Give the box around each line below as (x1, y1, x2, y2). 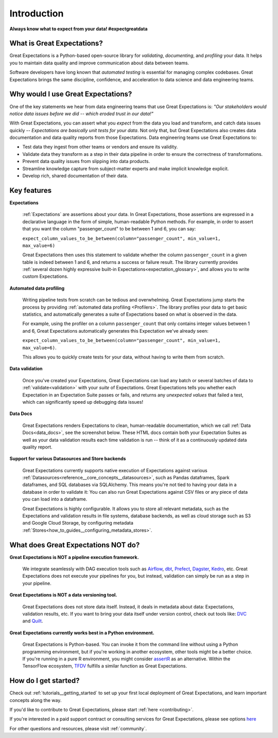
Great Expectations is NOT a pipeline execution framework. (9, 554, 139, 560)
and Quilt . (22, 618, 43, 624)
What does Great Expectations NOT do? (9, 541, 140, 549)
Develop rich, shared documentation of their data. (22, 173, 128, 179)
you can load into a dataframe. (22, 496, 88, 502)
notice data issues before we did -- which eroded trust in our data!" (9, 111, 154, 117)
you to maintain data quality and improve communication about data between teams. (9, 60, 189, 66)
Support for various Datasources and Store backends (9, 456, 126, 462)
